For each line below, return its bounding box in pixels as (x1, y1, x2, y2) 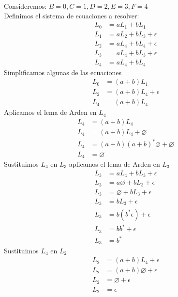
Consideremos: (4, 1, 47, 11)
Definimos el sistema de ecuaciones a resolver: (4, 10, 139, 20)
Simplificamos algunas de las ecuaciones (4, 67, 121, 77)
